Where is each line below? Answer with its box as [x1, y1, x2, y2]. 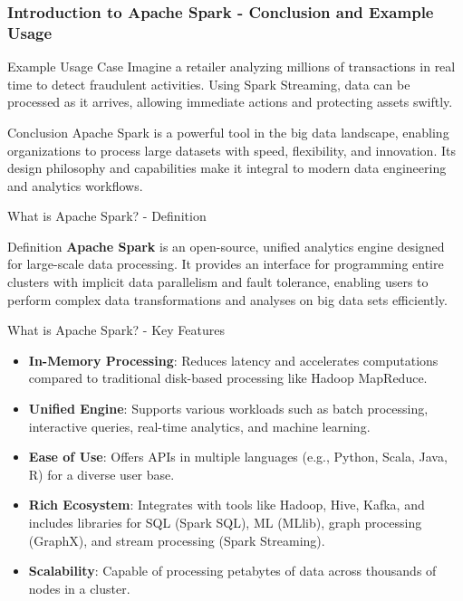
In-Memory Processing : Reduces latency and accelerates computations [28, 350, 439, 369]
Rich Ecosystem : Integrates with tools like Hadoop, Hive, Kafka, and [28, 495, 425, 514]
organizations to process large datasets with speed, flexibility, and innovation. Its [7, 140, 456, 159]
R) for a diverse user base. [28, 464, 175, 483]
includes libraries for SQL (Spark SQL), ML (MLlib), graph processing [28, 513, 422, 532]
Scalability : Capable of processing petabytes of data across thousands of [28, 561, 437, 580]
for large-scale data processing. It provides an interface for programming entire [7, 254, 444, 273]
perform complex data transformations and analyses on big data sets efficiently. [7, 290, 448, 309]
